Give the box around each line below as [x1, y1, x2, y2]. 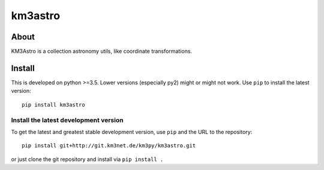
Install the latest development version [11, 116, 124, 124]
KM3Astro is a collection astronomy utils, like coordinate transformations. [11, 48, 192, 55]
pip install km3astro [22, 101, 85, 108]
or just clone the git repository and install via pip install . [11, 156, 164, 163]
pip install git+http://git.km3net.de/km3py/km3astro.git [22, 142, 196, 149]
